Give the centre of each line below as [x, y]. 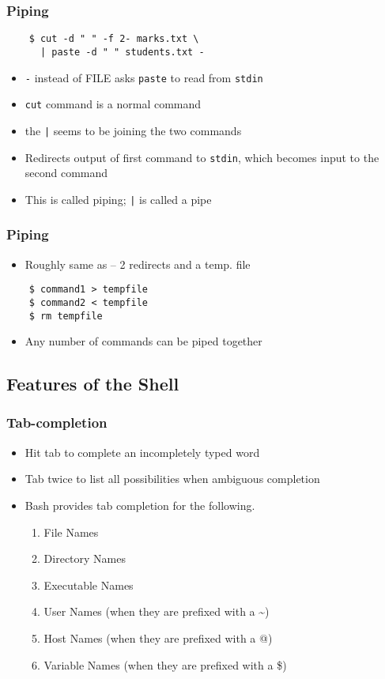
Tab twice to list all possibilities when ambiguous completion [172, 479]
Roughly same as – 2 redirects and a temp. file [138, 264]
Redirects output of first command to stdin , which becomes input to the [202, 157]
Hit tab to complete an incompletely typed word [142, 452]
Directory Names [85, 558]
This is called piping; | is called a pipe [118, 199]
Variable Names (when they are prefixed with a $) [165, 664]
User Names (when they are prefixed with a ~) [157, 611]
